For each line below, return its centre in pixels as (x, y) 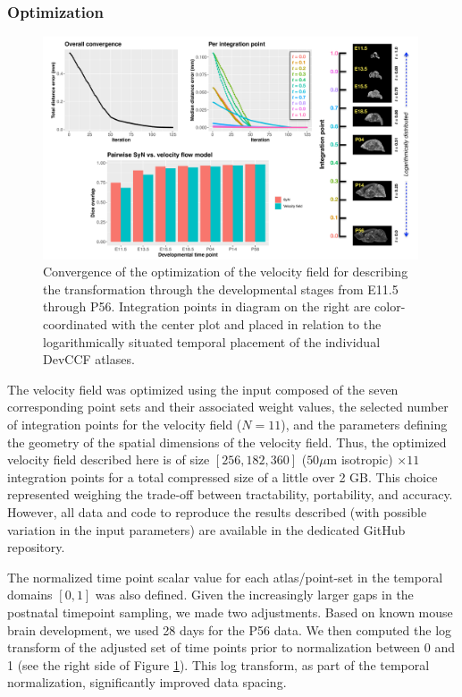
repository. (36, 547)
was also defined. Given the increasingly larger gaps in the (254, 595)
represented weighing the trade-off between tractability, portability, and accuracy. (230, 494)
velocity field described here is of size (109, 459)
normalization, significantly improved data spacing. (147, 682)
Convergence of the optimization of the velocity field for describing (226, 272)
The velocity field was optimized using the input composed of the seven (203, 389)
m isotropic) (360, 459)
